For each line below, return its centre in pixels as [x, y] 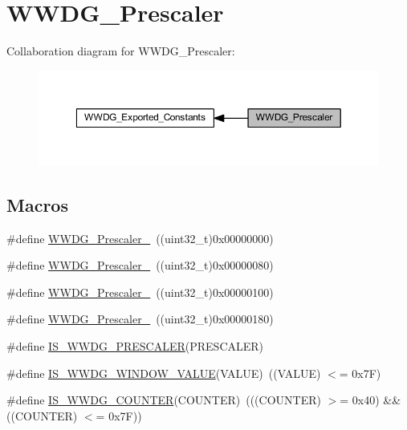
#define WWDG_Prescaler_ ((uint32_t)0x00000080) [140, 265]
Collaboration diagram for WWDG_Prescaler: [121, 51]
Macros [37, 204]
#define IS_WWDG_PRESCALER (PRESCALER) [135, 345]
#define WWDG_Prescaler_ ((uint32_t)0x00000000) [140, 238]
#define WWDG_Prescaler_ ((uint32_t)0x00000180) [140, 319]
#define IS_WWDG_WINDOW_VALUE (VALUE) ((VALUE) [164, 373]
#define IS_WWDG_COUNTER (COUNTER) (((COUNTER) [164, 400]
